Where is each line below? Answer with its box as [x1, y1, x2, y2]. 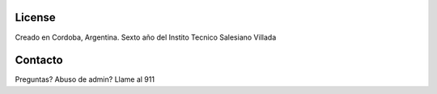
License [15, 11, 56, 24]
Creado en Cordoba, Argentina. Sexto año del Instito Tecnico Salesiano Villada [15, 32, 277, 42]
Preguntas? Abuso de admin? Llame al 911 [15, 75, 155, 84]
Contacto [15, 53, 64, 67]
